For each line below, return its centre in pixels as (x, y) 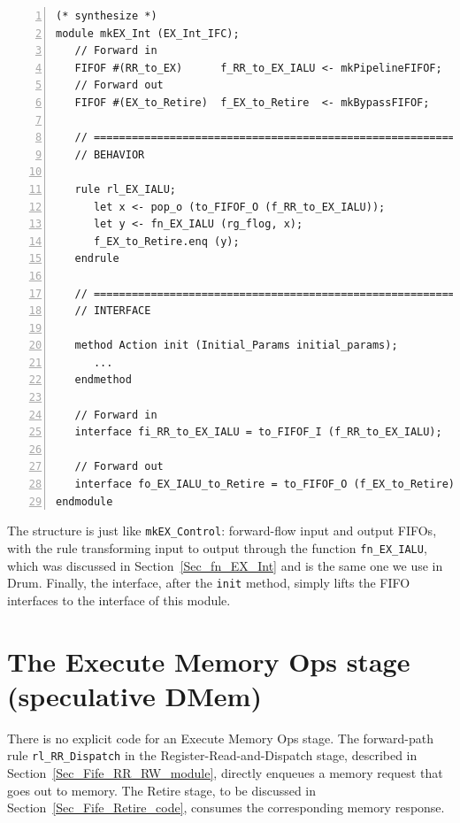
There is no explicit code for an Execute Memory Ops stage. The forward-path (221, 738)
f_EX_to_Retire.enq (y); (166, 241)
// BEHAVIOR (110, 154)
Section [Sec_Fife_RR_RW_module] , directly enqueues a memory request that (225, 772)
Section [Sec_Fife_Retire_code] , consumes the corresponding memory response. (226, 808)
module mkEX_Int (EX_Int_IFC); (148, 33)
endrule (97, 259)
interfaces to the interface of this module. (119, 600)
